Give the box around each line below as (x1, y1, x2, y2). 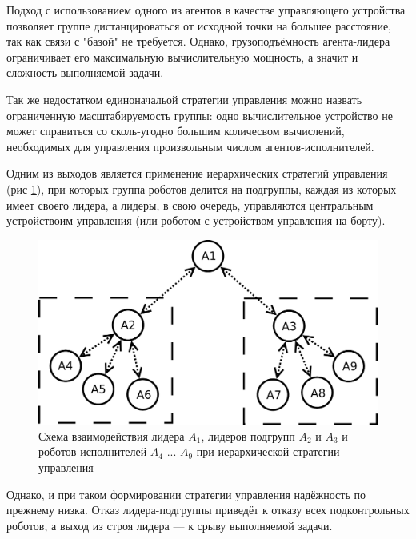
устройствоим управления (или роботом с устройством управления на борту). (6, 212, 386, 229)
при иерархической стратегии (196, 443, 340, 460)
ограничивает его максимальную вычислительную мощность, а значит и (6, 48, 358, 65)
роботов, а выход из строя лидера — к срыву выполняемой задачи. (6, 517, 333, 533)
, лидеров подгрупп (201, 427, 295, 444)
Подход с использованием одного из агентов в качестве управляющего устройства (6, 2, 406, 18)
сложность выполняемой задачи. (6, 64, 164, 81)
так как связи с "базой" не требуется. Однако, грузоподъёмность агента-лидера (6, 33, 390, 50)
